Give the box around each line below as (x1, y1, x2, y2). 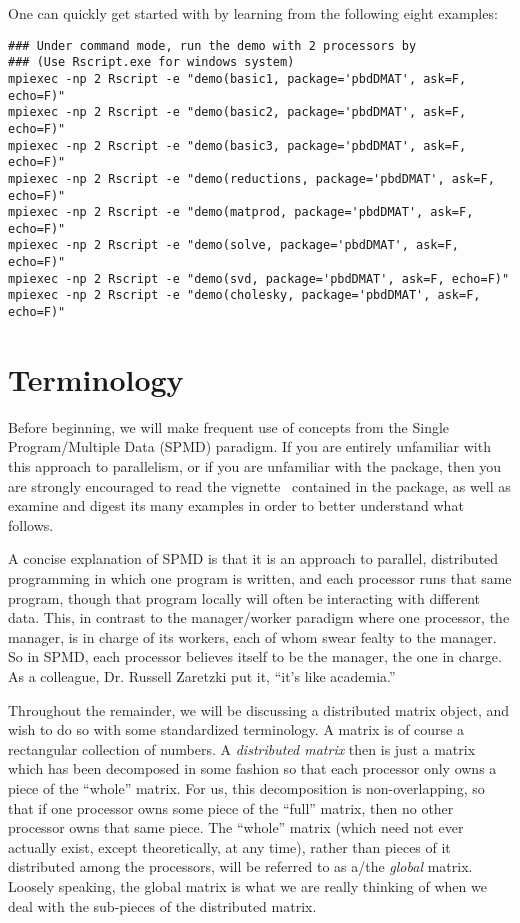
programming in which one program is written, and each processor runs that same (8, 568, 512, 589)
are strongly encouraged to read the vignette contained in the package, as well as (8, 475, 511, 496)
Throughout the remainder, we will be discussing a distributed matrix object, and (8, 699, 510, 720)
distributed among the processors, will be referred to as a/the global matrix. (8, 856, 473, 877)
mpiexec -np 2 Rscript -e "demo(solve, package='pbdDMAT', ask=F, (8, 238, 460, 253)
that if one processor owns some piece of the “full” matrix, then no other (8, 797, 454, 818)
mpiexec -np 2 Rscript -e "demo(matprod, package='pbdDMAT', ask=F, (8, 205, 474, 220)
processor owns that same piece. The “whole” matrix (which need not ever (8, 817, 464, 838)
